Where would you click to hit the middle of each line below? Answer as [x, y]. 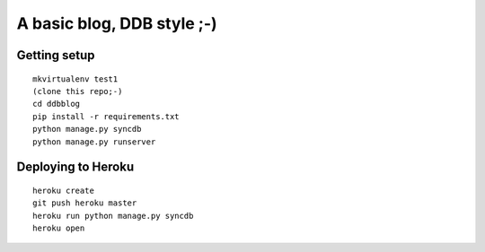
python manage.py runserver [94, 142]
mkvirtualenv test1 [75, 79]
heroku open [59, 228]
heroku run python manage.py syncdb [113, 216]
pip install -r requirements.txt [106, 116]
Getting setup [56, 55]
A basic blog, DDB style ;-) [117, 23]
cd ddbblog [57, 104]
